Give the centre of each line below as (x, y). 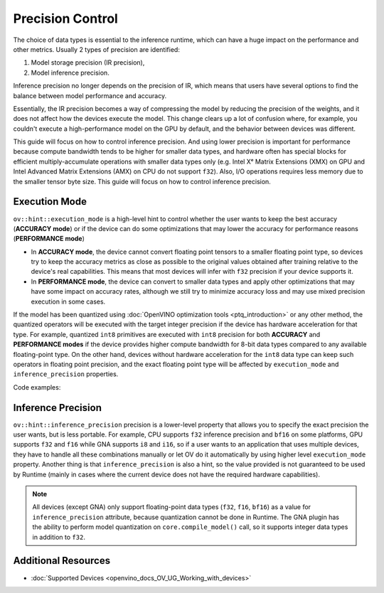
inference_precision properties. (66, 374)
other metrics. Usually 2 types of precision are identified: (97, 49)
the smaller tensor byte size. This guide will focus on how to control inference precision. (142, 181)
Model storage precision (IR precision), (88, 63)
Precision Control (66, 18)
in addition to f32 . (59, 537)
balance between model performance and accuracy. (90, 95)
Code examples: (37, 387)
